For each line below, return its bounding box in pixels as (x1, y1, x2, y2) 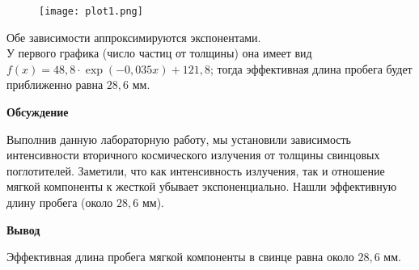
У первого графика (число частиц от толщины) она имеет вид (6, 44, 312, 61)
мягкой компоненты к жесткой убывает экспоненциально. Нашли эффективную (6, 178, 397, 195)
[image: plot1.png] (39, 6, 143, 17)
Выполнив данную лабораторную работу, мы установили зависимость (6, 130, 351, 147)
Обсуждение (6, 103, 69, 120)
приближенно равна (6, 76, 104, 93)
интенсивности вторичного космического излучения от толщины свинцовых (6, 146, 380, 163)
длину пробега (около (6, 194, 113, 210)
